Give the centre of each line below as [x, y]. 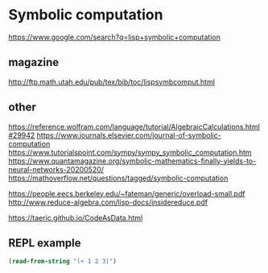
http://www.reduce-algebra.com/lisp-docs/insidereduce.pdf [108, 202]
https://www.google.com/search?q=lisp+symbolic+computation [115, 37]
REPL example [45, 243]
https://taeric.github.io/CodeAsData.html [76, 217]
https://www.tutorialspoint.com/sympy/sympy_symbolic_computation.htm [130, 152]
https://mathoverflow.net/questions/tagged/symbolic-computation [118, 178]
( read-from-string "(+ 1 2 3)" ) [62, 262]
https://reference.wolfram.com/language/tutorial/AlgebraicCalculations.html [134, 126]
